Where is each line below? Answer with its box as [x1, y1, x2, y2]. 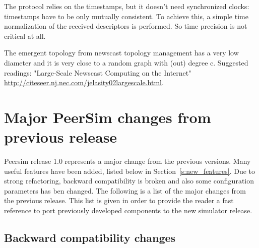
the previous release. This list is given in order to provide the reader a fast [4, 195, 234, 206]
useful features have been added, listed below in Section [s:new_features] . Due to [4, 165, 255, 176]
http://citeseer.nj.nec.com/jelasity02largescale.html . [4, 77, 164, 88]
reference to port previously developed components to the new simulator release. [4, 205, 252, 216]
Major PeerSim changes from [4, 106, 211, 127]
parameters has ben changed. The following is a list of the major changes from [4, 185, 246, 196]
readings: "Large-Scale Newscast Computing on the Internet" [4, 67, 191, 78]
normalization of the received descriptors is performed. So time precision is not [4, 21, 247, 31]
